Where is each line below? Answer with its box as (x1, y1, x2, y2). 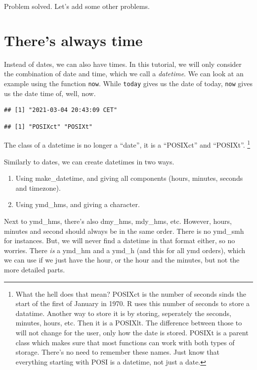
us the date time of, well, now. (4, 88, 96, 98)
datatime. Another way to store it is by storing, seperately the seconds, (15, 308, 231, 318)
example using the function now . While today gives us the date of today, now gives (4, 78, 253, 88)
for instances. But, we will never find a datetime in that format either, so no (4, 235, 235, 246)
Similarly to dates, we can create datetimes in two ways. (4, 156, 174, 166)
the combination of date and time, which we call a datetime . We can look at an (4, 68, 244, 79)
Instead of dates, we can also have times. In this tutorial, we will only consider (4, 58, 242, 69)
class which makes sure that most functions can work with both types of (15, 337, 235, 347)
